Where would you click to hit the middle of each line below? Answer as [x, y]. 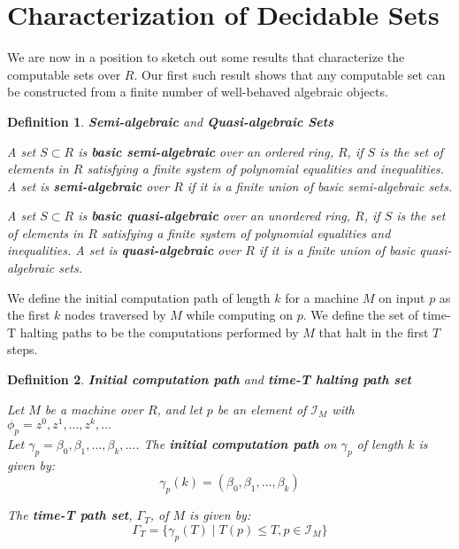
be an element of [262, 409]
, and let [180, 409]
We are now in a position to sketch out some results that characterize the [206, 57]
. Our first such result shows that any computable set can [290, 74]
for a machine [322, 297]
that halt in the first [374, 332]
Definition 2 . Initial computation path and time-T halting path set [209, 379]
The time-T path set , [70, 515]
